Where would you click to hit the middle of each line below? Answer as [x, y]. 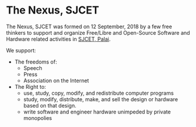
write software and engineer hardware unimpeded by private [97, 112]
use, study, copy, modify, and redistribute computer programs [99, 93]
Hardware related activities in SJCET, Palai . [58, 39]
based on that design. [50, 105]
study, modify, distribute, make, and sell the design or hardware [101, 99]
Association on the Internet [56, 81]
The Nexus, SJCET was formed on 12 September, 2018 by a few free [89, 26]
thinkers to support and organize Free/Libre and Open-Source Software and [98, 32]
